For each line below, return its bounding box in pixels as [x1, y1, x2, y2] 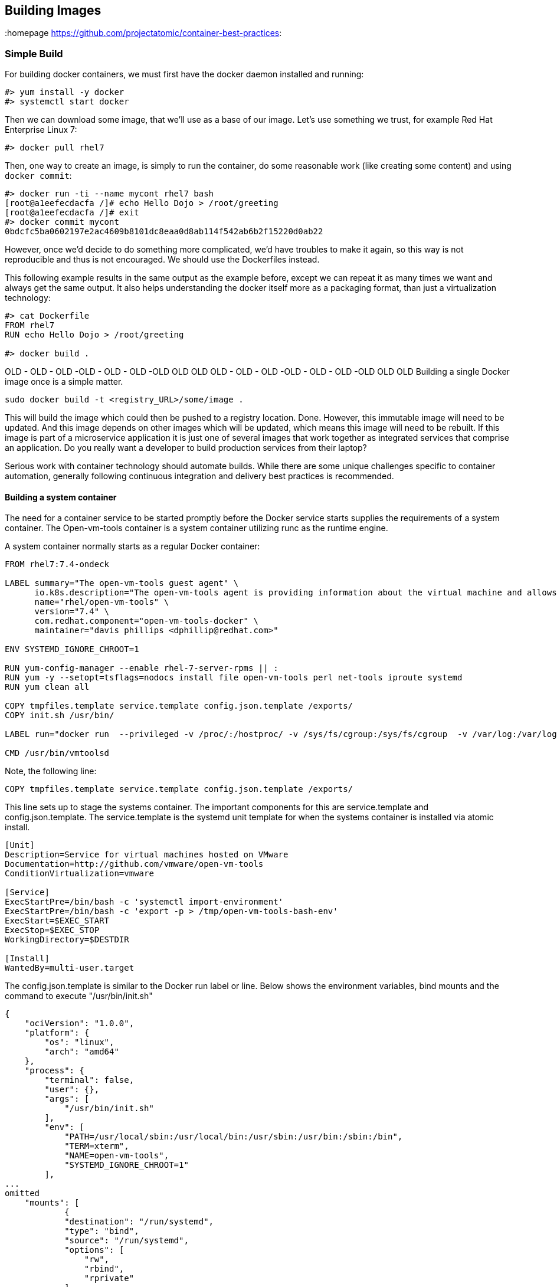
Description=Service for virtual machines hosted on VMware [5, 850, 289, 860]
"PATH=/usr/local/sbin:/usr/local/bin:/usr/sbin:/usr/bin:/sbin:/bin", [64, 1132, 403, 1142]
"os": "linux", [44, 1037, 114, 1047]
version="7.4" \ [34, 607, 110, 617]
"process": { [24, 1066, 84, 1076]
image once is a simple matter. [5, 376, 123, 387]
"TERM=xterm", [64, 1141, 129, 1151]
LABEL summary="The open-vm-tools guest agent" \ [5, 578, 239, 588]
